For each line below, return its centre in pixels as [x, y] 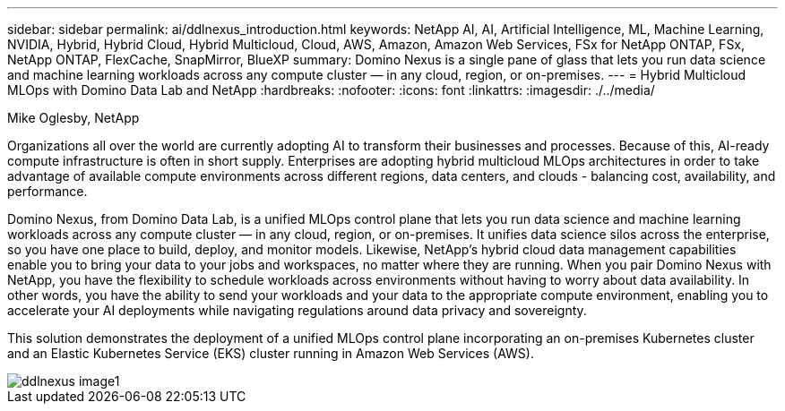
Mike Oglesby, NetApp [73, 118]
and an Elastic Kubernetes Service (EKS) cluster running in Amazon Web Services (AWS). [271, 353]
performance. [47, 191]
